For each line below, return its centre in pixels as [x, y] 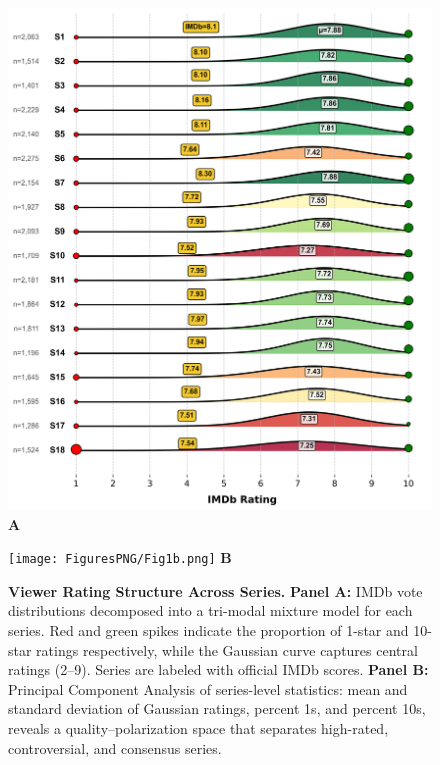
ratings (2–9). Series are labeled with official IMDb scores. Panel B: [218, 669]
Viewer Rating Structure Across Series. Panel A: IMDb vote [215, 590]
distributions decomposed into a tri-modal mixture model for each [210, 610]
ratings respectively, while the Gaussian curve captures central [227, 649]
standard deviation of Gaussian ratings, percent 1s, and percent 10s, [217, 708]
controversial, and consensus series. [115, 747]
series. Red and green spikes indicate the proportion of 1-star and [208, 630]
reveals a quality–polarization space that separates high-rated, [198, 728]
